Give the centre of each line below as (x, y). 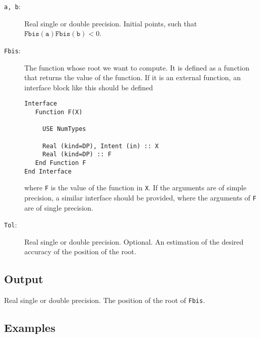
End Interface (48, 171)
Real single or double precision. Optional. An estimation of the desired (134, 241)
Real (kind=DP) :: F (77, 155)
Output (24, 279)
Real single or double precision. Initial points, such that (111, 23)
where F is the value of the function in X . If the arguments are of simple (136, 188)
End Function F (61, 163)
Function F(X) (59, 112)
